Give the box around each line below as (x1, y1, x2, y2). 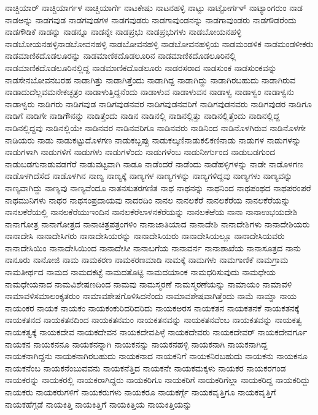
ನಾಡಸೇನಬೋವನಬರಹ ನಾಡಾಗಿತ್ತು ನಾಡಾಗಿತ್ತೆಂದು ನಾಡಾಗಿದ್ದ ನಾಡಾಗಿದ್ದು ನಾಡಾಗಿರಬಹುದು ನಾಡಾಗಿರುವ (5, 73, 296, 86)
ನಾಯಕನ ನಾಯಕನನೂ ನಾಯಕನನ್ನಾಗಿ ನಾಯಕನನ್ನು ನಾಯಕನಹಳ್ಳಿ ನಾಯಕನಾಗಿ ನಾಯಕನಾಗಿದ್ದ (5, 337, 268, 350)
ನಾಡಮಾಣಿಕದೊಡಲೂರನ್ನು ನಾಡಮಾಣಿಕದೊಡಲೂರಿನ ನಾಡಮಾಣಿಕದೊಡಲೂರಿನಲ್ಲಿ (5, 49, 236, 62)
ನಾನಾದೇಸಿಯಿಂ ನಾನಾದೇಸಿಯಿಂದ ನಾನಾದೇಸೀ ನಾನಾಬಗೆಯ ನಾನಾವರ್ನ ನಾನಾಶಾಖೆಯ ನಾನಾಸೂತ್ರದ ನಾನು (5, 241, 301, 254)
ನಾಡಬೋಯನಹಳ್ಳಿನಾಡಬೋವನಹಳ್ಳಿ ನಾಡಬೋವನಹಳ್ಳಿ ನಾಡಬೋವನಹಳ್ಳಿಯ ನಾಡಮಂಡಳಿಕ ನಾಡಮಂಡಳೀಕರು (5, 37, 314, 50)
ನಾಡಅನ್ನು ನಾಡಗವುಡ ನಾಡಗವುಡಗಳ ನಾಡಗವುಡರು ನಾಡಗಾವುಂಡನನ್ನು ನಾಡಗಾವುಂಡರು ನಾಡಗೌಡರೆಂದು (5, 13, 297, 26)
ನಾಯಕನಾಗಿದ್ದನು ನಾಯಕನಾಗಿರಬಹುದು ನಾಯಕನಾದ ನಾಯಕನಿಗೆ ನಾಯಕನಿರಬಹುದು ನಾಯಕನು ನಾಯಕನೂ (5, 349, 308, 362)
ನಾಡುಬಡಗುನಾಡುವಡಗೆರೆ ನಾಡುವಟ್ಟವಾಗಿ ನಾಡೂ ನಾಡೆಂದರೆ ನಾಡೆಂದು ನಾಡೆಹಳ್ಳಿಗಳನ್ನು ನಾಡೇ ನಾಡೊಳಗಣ (5, 157, 304, 170)
